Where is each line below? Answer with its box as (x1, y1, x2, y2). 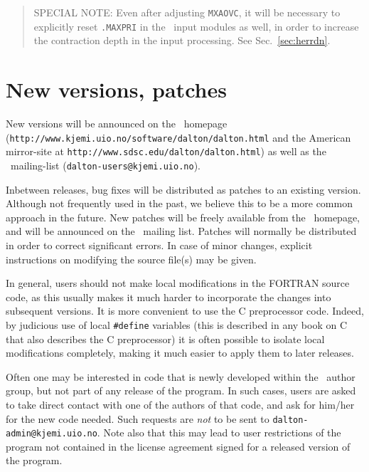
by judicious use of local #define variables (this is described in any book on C (6, 317, 348, 332)
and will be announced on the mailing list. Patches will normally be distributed (6, 224, 357, 238)
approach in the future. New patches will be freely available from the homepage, (6, 209, 360, 224)
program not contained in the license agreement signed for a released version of (6, 439, 351, 453)
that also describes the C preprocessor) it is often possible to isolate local (6, 331, 325, 346)
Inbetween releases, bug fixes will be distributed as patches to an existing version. (6, 182, 361, 196)
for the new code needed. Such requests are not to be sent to (6, 411, 269, 426)
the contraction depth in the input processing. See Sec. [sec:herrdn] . (33, 33, 331, 48)
